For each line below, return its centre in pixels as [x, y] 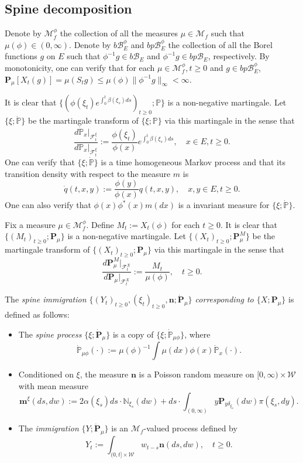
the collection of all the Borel [220, 44]
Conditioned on [46, 374]
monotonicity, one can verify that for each [80, 67]
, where [197, 334]
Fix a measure [30, 224]
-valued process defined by [190, 428]
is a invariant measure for [224, 205]
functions [21, 56]
